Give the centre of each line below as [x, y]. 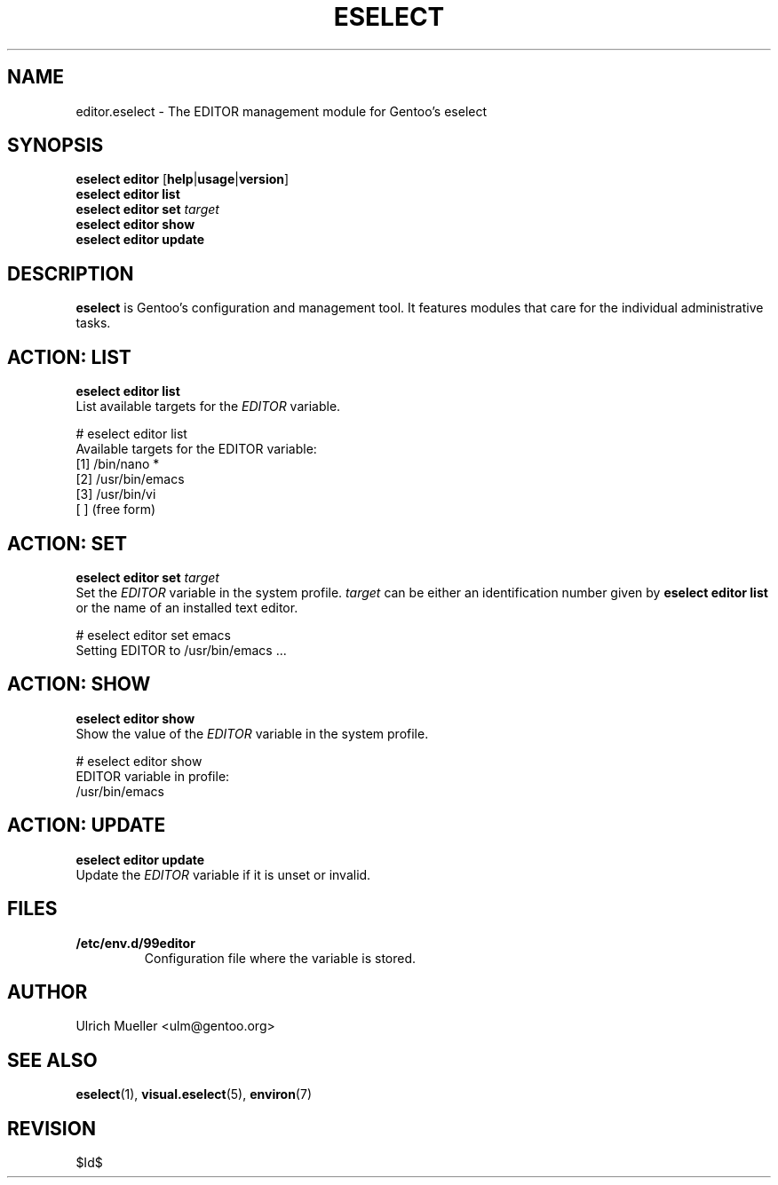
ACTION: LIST [69, 357]
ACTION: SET [67, 543]
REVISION [52, 1128]
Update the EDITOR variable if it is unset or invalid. [223, 874]
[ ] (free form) [116, 510]
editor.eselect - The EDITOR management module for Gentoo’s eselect [282, 111]
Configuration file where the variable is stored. [280, 958]
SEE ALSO [52, 1060]
